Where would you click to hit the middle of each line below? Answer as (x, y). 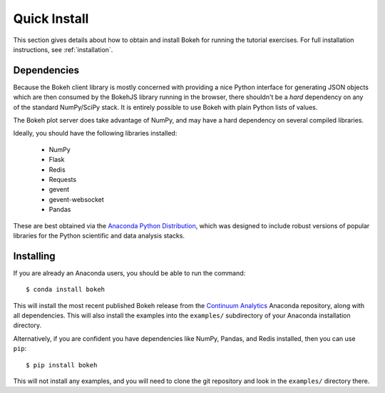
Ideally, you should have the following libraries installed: (95, 133)
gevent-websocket (77, 199)
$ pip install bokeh (62, 365)
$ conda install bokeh (66, 290)
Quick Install (51, 19)
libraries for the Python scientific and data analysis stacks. (99, 235)
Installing (35, 256)
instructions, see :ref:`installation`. (63, 49)
